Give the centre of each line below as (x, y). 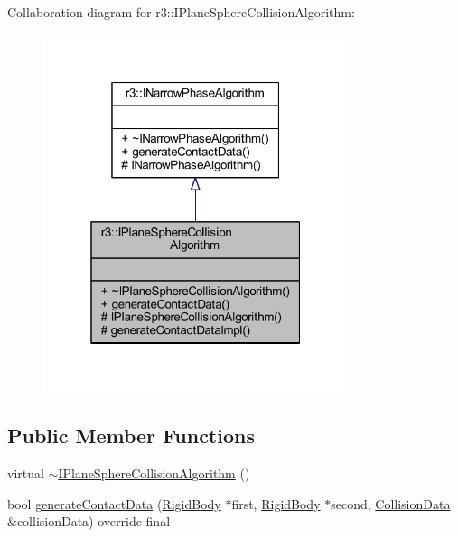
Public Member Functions (131, 435)
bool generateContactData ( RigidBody (114, 503)
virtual (26, 473)
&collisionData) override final (89, 521)
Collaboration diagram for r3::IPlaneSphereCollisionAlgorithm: (181, 12)
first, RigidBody (276, 503)
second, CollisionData (391, 503)
